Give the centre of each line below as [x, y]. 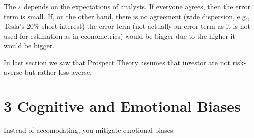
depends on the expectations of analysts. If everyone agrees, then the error [137, 6]
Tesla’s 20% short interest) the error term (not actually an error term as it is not [127, 26]
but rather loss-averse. [58, 72]
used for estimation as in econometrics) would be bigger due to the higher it [120, 35]
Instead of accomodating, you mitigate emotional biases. [90, 130]
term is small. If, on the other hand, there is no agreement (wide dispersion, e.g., [127, 16]
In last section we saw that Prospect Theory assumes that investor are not [117, 62]
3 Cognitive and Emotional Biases [122, 106]
